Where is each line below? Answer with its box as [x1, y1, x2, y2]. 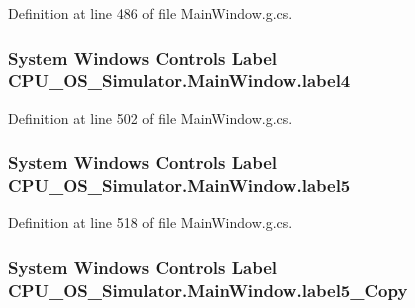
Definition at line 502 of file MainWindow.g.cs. [8, 107, 293, 128]
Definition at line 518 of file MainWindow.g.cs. [8, 212, 293, 233]
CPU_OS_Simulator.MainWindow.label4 [8, 68, 351, 93]
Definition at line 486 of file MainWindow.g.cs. [8, 3, 293, 23]
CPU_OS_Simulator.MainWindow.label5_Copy [8, 277, 408, 302]
